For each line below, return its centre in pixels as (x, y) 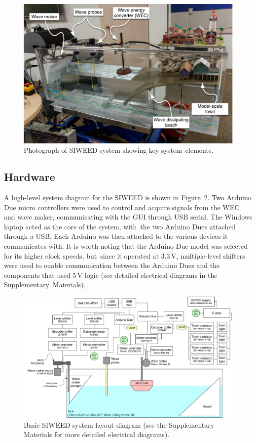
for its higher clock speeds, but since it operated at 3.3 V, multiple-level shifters (125, 255)
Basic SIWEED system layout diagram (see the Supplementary (119, 424)
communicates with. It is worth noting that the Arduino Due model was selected (126, 245)
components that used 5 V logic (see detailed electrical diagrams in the (111, 275)
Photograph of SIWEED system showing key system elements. (119, 150)
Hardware (30, 177)
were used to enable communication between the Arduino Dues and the (112, 265)
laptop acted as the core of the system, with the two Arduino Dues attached (120, 226)
